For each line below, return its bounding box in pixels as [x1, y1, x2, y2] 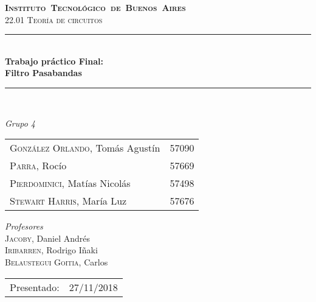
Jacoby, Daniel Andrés [5, 231, 90, 244]
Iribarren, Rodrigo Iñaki [5, 244, 98, 256]
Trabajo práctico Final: [5, 54, 104, 67]
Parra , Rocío [10, 158, 67, 173]
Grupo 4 [5, 116, 36, 129]
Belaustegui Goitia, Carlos [5, 255, 108, 268]
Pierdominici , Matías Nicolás [10, 176, 131, 191]
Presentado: [10, 279, 60, 294]
